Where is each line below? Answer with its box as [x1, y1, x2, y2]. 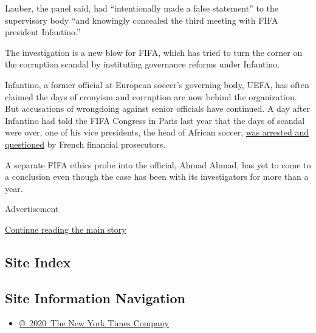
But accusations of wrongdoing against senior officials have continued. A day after [5, 102, 310, 115]
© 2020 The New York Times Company [19, 317, 169, 329]
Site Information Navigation [5, 288, 185, 307]
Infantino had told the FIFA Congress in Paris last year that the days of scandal [5, 114, 305, 126]
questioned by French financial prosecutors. [5, 137, 166, 150]
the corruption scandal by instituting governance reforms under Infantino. [5, 58, 280, 70]
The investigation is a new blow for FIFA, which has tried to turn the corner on [5, 46, 303, 58]
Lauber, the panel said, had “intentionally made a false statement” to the [5, 2, 279, 14]
